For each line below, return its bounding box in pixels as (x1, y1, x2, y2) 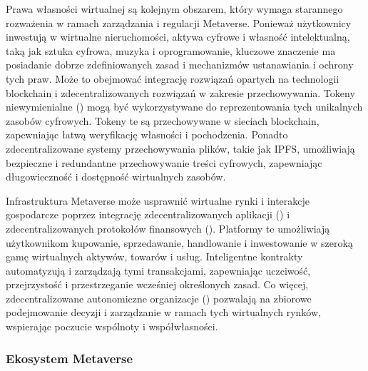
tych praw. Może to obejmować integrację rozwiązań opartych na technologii (6, 71, 339, 86)
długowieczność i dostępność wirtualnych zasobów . (6, 169, 226, 184)
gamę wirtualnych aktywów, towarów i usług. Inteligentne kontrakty (6, 249, 303, 264)
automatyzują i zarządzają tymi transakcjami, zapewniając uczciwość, (6, 263, 311, 278)
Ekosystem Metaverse (6, 349, 133, 367)
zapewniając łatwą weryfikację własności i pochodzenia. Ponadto (6, 127, 288, 142)
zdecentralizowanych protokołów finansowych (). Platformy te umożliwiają (6, 220, 330, 235)
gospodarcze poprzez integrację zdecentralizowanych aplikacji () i (6, 207, 290, 222)
